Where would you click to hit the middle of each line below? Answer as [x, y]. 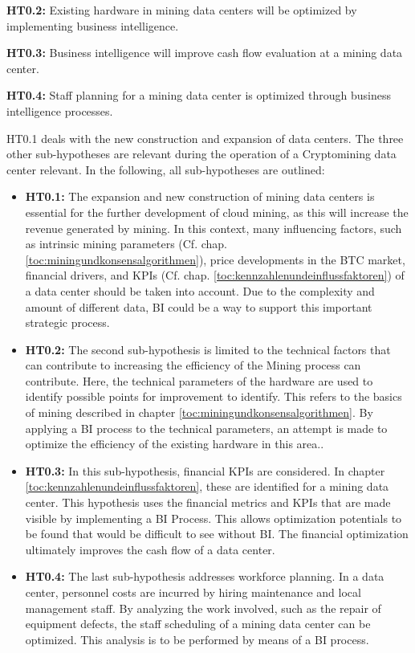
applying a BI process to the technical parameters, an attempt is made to [206, 428]
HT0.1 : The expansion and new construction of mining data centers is [200, 196]
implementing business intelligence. [93, 25]
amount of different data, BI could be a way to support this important [199, 306]
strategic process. [67, 322]
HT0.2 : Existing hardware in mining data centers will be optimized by [182, 10]
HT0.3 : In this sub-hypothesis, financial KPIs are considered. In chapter [205, 470]
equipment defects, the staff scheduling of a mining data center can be [198, 624]
